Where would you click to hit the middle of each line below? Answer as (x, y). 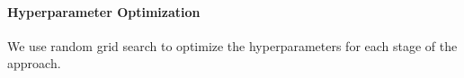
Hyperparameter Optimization (104, 11)
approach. (34, 63)
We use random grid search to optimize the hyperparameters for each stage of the (232, 45)
